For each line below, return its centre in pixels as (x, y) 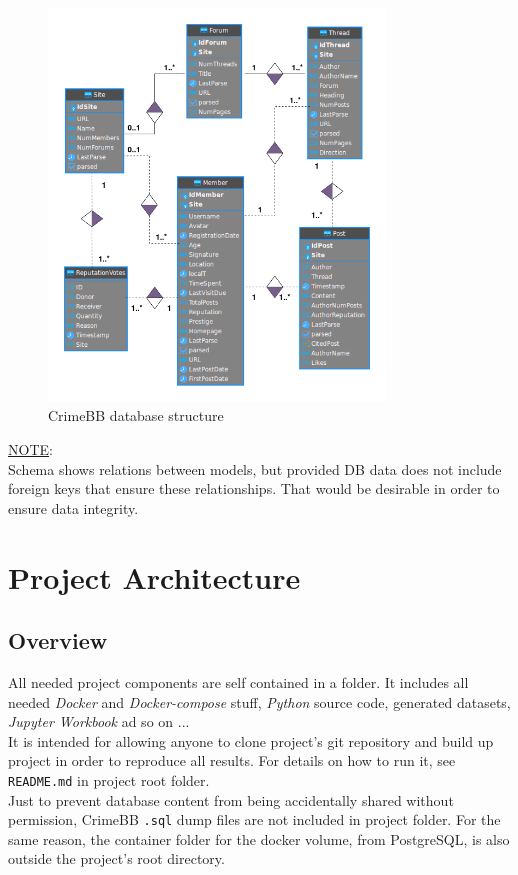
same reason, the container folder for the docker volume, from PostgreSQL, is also (259, 838)
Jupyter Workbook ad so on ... (99, 721)
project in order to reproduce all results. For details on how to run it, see (232, 760)
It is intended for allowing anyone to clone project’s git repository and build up (251, 740)
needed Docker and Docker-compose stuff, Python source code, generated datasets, (259, 701)
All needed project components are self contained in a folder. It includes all (238, 681)
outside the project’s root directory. (116, 858)
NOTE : (30, 448)
